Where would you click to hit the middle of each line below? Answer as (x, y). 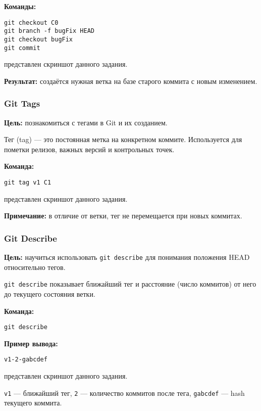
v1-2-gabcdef (26, 360)
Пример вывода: (31, 343)
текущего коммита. (33, 403)
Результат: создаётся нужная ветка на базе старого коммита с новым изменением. (131, 81)
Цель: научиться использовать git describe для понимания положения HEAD (127, 257)
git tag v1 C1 (28, 182)
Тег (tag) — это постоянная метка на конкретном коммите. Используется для (123, 139)
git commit (22, 48)
